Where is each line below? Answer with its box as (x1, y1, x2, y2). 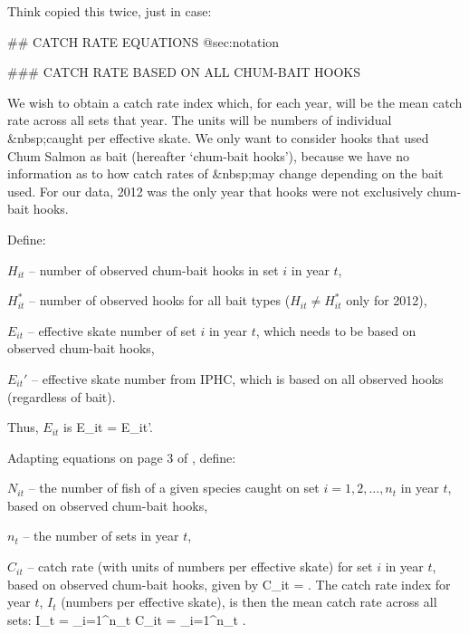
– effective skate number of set (27, 321, 196, 340)
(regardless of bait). (7, 387, 116, 406)
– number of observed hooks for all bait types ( (29, 291, 291, 310)
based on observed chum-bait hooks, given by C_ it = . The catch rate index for (7, 574, 451, 593)
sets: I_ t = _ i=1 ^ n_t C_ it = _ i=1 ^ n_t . (7, 610, 246, 629)
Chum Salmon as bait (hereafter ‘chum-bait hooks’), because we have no (7, 146, 410, 165)
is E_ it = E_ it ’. (63, 418, 153, 437)
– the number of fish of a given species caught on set (28, 478, 320, 497)
